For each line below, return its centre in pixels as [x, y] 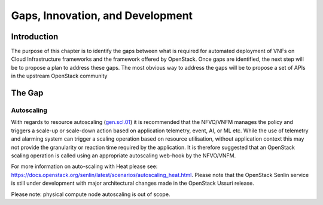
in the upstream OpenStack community [59, 76]
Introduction [35, 37]
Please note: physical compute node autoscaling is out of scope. [91, 194]
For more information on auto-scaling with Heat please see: [84, 166]
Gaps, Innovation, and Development [102, 15]
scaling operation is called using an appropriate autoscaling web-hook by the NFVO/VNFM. [124, 156]
